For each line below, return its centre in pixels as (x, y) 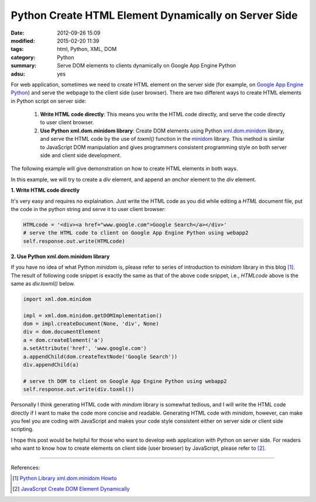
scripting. (22, 429)
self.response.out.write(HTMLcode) (74, 241)
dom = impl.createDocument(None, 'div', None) (91, 324)
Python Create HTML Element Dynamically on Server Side (154, 15)
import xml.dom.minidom (57, 299)
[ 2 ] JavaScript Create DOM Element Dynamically (71, 489)
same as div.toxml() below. (43, 283)
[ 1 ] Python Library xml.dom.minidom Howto (65, 478)
